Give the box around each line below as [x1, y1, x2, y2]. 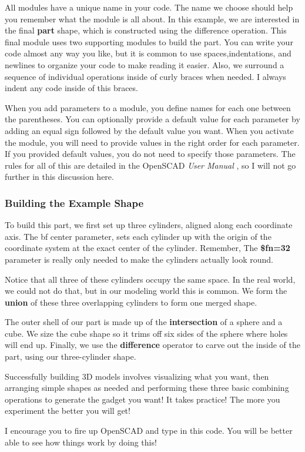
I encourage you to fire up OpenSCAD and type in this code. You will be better [5, 424, 293, 437]
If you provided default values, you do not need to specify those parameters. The [5, 148, 296, 160]
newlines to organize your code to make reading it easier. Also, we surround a [5, 58, 284, 71]
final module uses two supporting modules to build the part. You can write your [5, 35, 293, 48]
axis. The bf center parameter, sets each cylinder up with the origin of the [5, 230, 272, 242]
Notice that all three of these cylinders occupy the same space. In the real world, [5, 273, 296, 285]
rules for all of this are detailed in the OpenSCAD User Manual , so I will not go [5, 159, 296, 171]
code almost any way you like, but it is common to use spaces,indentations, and [5, 47, 291, 59]
